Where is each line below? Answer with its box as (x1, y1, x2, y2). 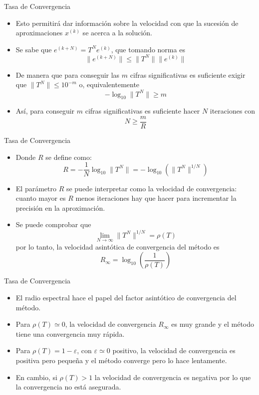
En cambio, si (15, 372, 57, 382)
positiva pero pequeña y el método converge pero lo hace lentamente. (15, 355, 227, 365)
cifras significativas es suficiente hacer (85, 106, 200, 116)
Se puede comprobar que (15, 219, 91, 230)
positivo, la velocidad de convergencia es (112, 345, 236, 356)
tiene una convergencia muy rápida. (15, 328, 125, 339)
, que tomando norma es (111, 44, 185, 54)
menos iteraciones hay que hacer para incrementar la (75, 193, 237, 203)
